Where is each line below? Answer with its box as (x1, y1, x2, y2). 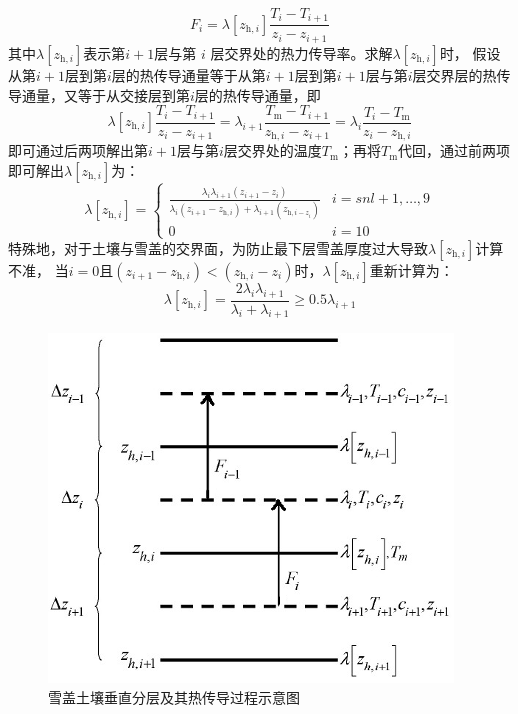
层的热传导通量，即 (194, 84, 321, 105)
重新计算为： (369, 259, 454, 280)
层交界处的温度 (223, 140, 322, 161)
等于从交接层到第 (77, 84, 190, 105)
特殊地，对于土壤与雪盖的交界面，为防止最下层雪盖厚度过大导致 (8, 237, 428, 258)
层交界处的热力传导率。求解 (210, 42, 393, 63)
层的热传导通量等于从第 (111, 64, 266, 85)
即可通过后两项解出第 (8, 140, 148, 161)
